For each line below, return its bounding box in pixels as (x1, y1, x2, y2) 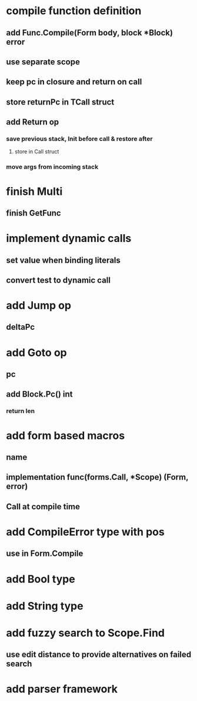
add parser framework (6, 683, 118, 696)
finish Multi (6, 185, 63, 198)
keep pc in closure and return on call (6, 77, 142, 87)
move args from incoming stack (6, 163, 99, 171)
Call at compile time (6, 502, 81, 512)
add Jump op (6, 299, 72, 312)
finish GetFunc (6, 208, 61, 218)
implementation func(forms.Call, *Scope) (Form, (6, 472, 189, 482)
